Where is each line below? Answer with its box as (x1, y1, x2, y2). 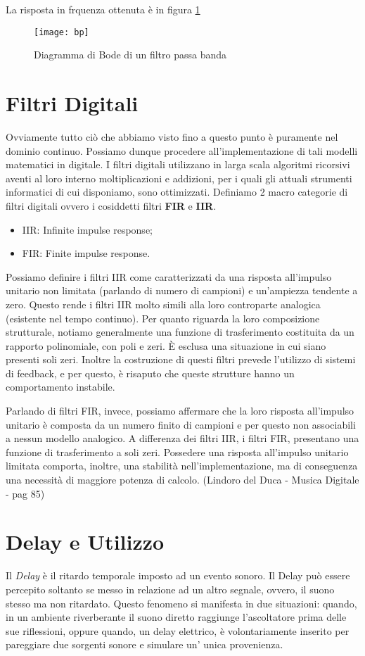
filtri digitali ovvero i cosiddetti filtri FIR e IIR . (6, 198, 217, 213)
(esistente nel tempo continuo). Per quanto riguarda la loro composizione (6, 310, 320, 325)
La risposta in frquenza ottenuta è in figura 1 (6, 2, 200, 16)
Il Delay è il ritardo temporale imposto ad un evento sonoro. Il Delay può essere (6, 568, 350, 583)
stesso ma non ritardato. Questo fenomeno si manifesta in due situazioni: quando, (6, 595, 357, 610)
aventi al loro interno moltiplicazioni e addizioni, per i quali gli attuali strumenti (6, 170, 352, 185)
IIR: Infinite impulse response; (22, 222, 153, 236)
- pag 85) (6, 486, 45, 500)
